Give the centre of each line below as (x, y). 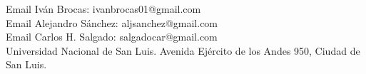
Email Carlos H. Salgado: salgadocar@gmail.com (112, 37)
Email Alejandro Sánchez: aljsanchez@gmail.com (112, 22)
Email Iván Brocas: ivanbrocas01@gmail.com (103, 9)
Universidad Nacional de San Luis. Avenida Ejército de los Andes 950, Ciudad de (183, 50)
